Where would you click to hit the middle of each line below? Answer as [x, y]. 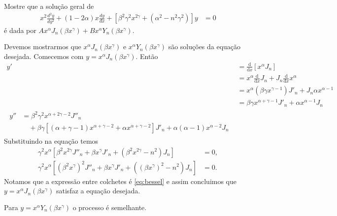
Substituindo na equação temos [51, 140]
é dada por [20, 30]
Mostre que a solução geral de [49, 6]
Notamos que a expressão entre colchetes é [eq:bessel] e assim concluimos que [120, 181]
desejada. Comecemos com [44, 56]
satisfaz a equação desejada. [98, 191]
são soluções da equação [204, 46]
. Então [147, 56]
